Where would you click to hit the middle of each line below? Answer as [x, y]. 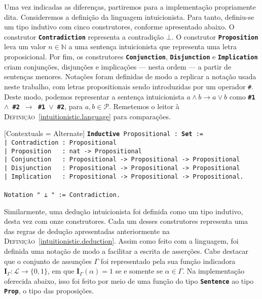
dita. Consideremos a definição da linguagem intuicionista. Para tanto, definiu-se [129, 16]
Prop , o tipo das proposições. [49, 291]
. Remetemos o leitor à [144, 106]
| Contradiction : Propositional [60, 143]
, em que [61, 271]
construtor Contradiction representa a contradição [84, 36]
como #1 [242, 96]
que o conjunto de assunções [48, 261]
